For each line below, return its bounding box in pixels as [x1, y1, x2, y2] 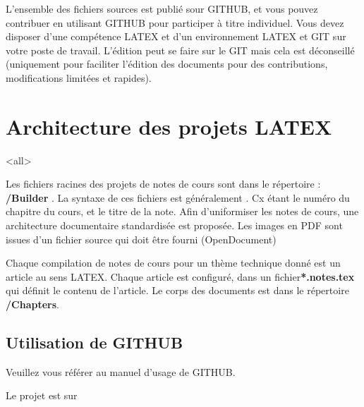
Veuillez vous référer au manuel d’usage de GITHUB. [6, 364, 236, 379]
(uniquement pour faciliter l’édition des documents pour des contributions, [6, 56, 328, 71]
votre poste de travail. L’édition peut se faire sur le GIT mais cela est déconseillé [6, 42, 355, 57]
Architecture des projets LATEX [6, 111, 332, 140]
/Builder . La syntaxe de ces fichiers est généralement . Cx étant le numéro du [6, 190, 350, 205]
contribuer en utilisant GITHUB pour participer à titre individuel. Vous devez [6, 15, 344, 30]
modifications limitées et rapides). [6, 70, 152, 85]
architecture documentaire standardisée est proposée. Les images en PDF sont [6, 218, 343, 233]
